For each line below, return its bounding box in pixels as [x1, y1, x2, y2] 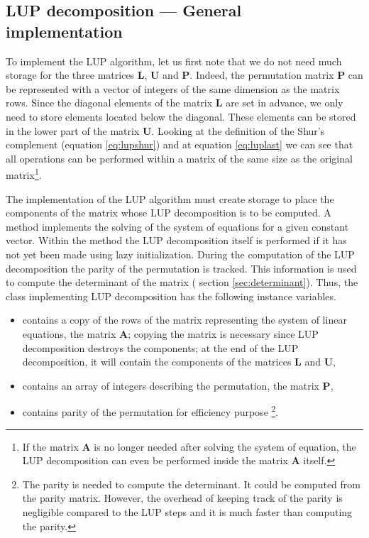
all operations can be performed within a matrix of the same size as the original [6, 150, 353, 165]
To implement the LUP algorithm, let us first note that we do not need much [6, 53, 342, 68]
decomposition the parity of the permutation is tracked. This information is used [6, 260, 357, 275]
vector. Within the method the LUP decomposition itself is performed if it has [6, 233, 347, 248]
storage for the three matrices [6, 67, 135, 82]
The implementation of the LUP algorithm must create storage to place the [6, 191, 334, 206]
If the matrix [22, 439, 79, 454]
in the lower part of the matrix [6, 123, 140, 138]
